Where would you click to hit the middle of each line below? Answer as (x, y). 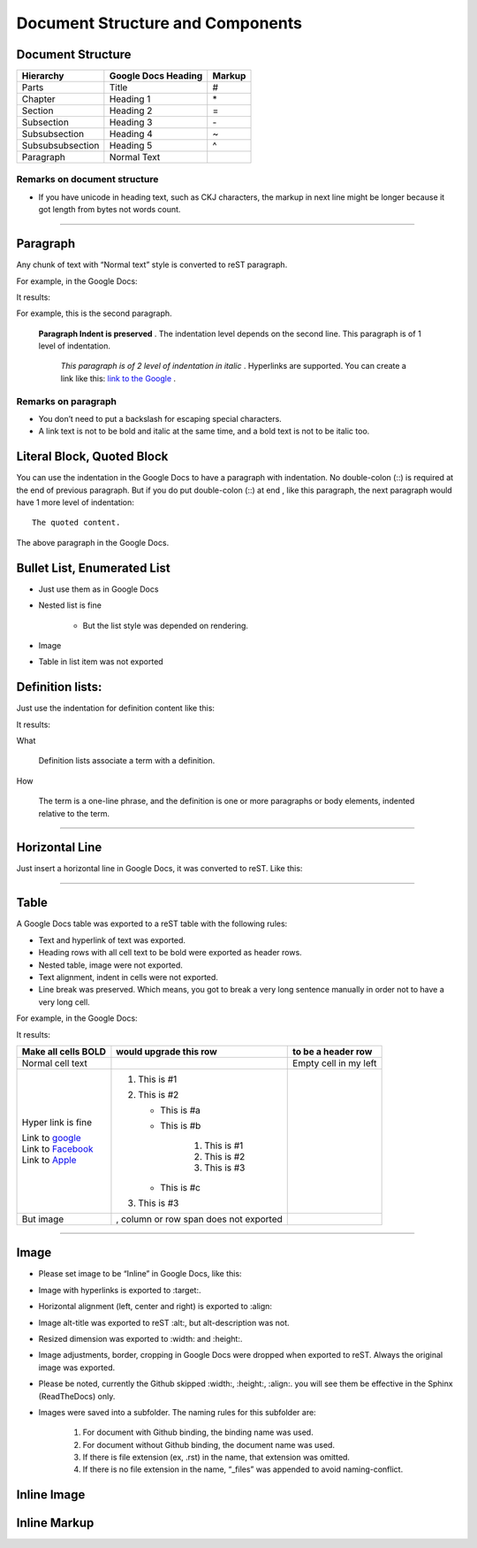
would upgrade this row (167, 1051)
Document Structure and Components (159, 23)
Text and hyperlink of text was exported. (112, 940)
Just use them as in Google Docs (98, 589)
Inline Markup (55, 1523)
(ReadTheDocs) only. (77, 1396)
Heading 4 (131, 134)
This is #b (181, 1125)
